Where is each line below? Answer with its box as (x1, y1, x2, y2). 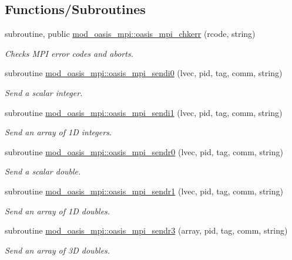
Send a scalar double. (5, 165, 81, 177)
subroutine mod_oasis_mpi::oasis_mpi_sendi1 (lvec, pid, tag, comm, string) (5, 106, 283, 118)
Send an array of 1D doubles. (5, 204, 110, 217)
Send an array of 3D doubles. (5, 244, 110, 256)
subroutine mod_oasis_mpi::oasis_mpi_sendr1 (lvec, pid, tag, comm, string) (5, 184, 283, 197)
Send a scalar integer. (5, 86, 83, 98)
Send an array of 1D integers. (5, 126, 112, 138)
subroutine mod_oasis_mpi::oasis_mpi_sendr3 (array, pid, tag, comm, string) (5, 224, 288, 237)
